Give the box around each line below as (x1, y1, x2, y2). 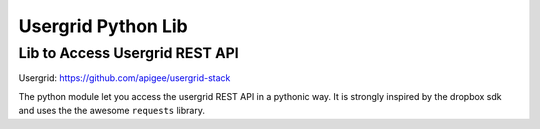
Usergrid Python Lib (18, 15, 189, 37)
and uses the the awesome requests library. (18, 105, 205, 117)
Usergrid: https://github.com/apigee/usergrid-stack (18, 72, 231, 84)
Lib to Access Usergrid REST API (18, 44, 239, 62)
